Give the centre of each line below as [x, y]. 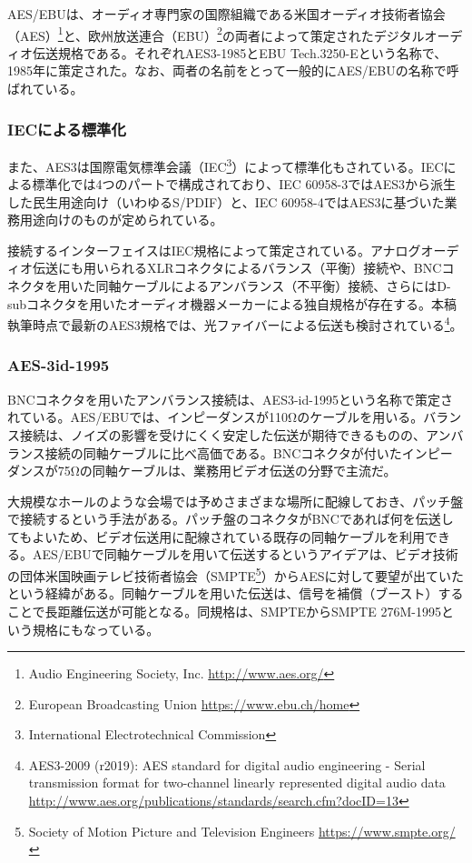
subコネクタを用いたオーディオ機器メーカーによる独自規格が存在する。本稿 [232, 303]
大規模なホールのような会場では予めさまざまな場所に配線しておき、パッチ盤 [236, 501]
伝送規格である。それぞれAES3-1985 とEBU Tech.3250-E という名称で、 [240, 52]
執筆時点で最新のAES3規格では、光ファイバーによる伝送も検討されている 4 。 [235, 323]
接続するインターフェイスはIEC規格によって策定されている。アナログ [214, 250]
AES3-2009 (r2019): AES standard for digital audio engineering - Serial [227, 764]
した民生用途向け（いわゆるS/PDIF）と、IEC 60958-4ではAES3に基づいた [226, 201]
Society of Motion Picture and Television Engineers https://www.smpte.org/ [242, 831]
